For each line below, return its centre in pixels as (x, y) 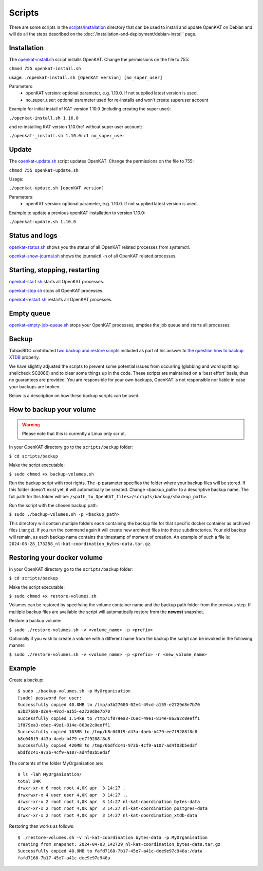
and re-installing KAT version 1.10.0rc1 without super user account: (75, 127)
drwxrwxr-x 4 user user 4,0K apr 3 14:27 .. (73, 795)
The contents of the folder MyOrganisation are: (56, 763)
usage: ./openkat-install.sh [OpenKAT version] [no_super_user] (86, 77)
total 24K (29, 781)
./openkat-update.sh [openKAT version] (56, 188)
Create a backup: (26, 680)
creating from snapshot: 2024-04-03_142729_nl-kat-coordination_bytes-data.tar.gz (119, 844)
